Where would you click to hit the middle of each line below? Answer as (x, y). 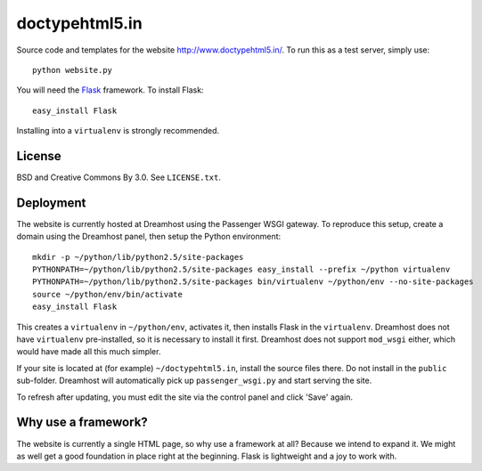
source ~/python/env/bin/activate (107, 294)
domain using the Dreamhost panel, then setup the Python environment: (149, 237)
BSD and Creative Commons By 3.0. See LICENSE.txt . (119, 177)
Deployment (51, 203)
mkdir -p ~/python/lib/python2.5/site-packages (138, 257)
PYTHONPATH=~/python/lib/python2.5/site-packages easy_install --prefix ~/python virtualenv (241, 270)
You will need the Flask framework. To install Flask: (110, 90)
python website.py (73, 70)
